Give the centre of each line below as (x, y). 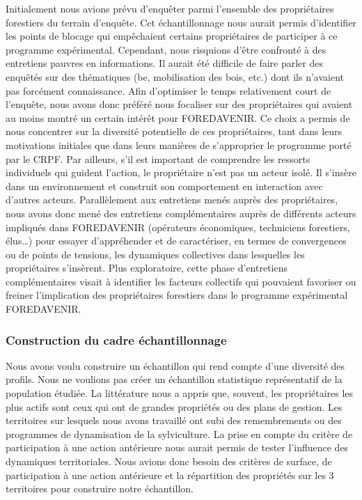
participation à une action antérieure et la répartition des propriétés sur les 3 (170, 475)
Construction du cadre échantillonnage (116, 339)
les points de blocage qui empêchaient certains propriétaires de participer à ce (172, 36)
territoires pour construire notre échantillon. (100, 489)
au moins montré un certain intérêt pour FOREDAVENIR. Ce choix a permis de (178, 117)
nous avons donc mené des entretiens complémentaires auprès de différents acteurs (181, 213)
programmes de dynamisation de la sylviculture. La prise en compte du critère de (179, 433)
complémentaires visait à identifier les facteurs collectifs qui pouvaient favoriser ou (181, 281)
